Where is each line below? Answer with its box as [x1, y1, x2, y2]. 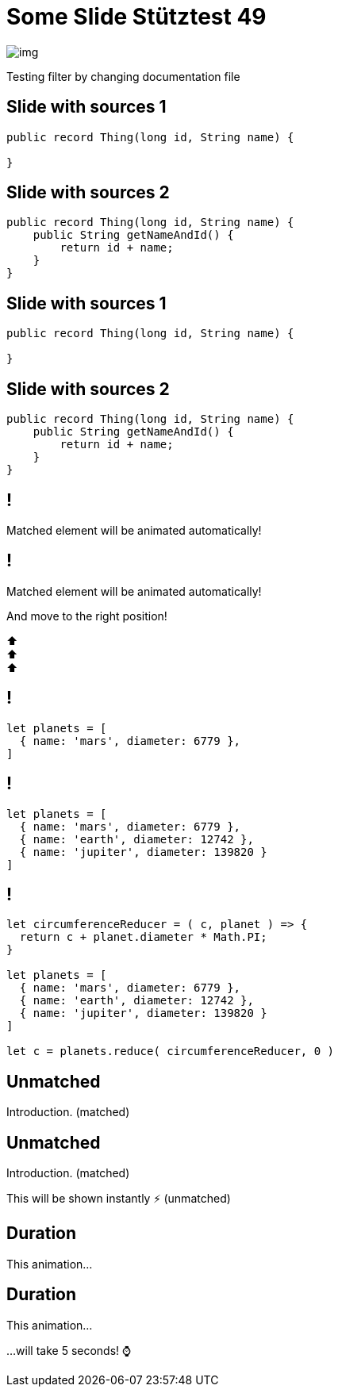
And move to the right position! [6, 608, 167, 623]
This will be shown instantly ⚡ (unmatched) [6, 1192, 231, 1206]
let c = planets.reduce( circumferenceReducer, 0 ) [6, 1045, 335, 1058]
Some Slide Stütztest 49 [6, 3, 267, 30]
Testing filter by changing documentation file [6, 69, 240, 83]
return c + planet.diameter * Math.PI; [19, 931, 267, 944]
